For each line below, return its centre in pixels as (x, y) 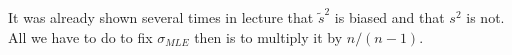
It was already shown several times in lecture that (161, 17)
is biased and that (389, 17)
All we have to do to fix (80, 36)
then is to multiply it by (268, 36)
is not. (485, 17)
